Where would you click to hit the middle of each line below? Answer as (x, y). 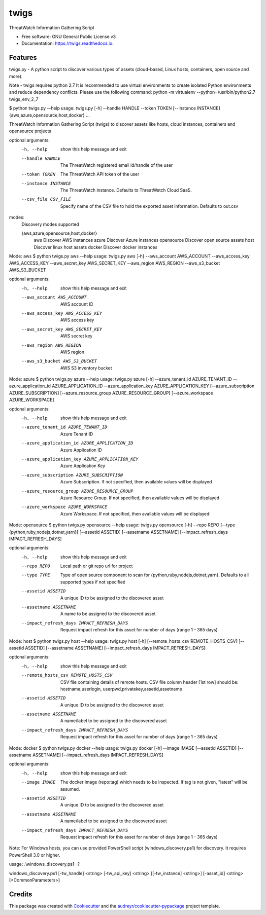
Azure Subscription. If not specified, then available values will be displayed (136, 482)
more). (16, 76)
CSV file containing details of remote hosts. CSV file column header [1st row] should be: (150, 682)
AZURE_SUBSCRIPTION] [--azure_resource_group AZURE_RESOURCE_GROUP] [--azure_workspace (111, 393)
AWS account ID (77, 304)
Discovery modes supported (50, 224)
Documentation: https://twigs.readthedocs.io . (67, 43)
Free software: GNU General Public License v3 (69, 37)
